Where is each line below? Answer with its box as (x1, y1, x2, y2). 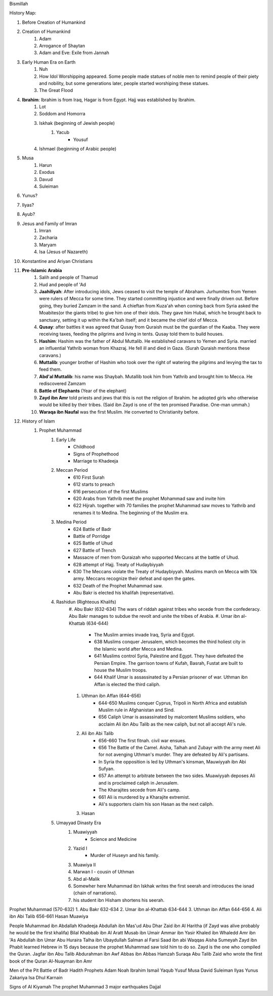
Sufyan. (99, 766, 115, 772)
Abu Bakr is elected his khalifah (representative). (73, 590, 174, 596)
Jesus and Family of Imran (22, 220, 77, 227)
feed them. (39, 367, 62, 373)
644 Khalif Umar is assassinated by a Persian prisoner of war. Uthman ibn (94, 674, 248, 680)
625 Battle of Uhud (73, 540, 113, 546)
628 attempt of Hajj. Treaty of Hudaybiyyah (73, 561, 164, 567)
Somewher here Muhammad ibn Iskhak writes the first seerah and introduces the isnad (73, 883, 255, 889)
